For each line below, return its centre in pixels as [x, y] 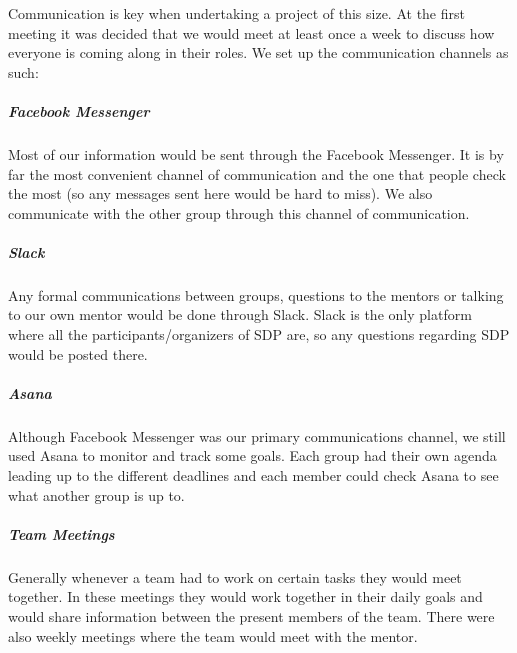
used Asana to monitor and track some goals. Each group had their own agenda [252, 455]
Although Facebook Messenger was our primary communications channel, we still [257, 435]
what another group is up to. [96, 494]
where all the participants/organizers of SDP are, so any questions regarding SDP [259, 334]
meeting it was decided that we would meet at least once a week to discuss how [251, 32]
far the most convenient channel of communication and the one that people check [257, 173]
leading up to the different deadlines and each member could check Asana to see [253, 475]
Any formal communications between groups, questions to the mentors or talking [256, 294]
